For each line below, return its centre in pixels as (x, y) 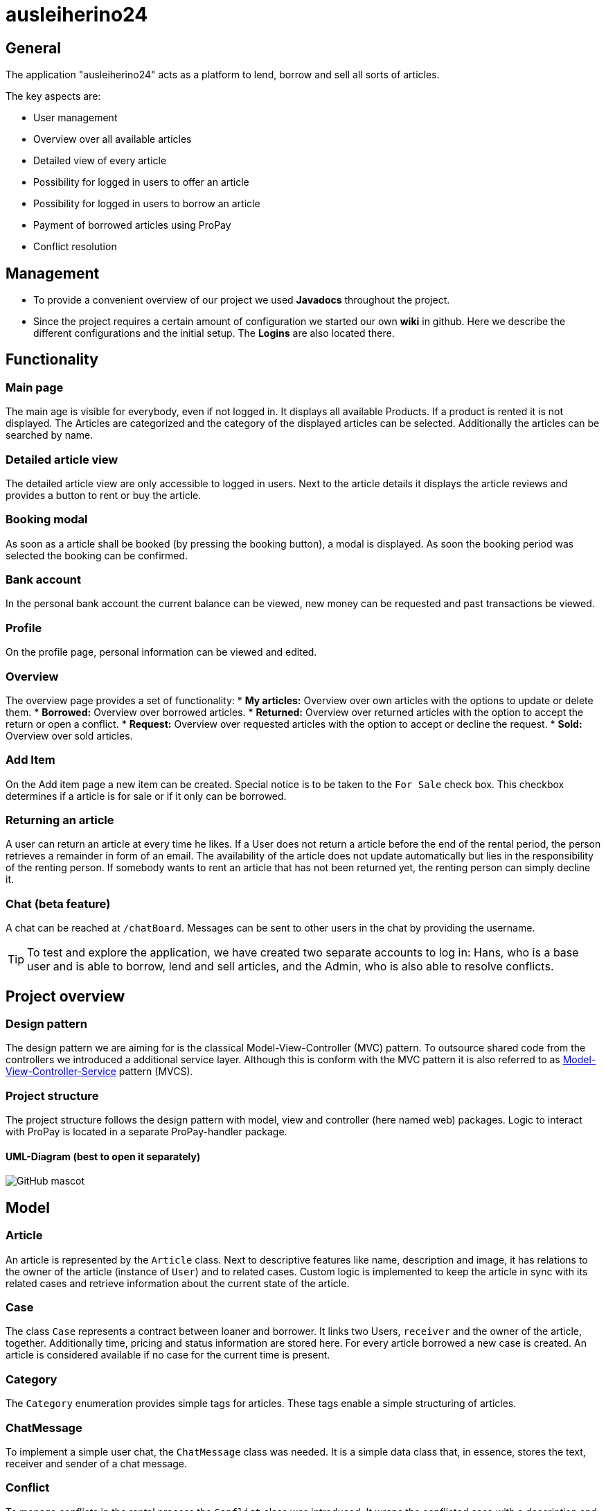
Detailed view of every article (100, 161)
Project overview (65, 996)
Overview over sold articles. (69, 735)
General (34, 48)
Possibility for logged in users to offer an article (141, 182)
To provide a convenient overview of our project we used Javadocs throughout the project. (242, 300)
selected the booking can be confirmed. (97, 555)
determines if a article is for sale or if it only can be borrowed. (146, 796)
